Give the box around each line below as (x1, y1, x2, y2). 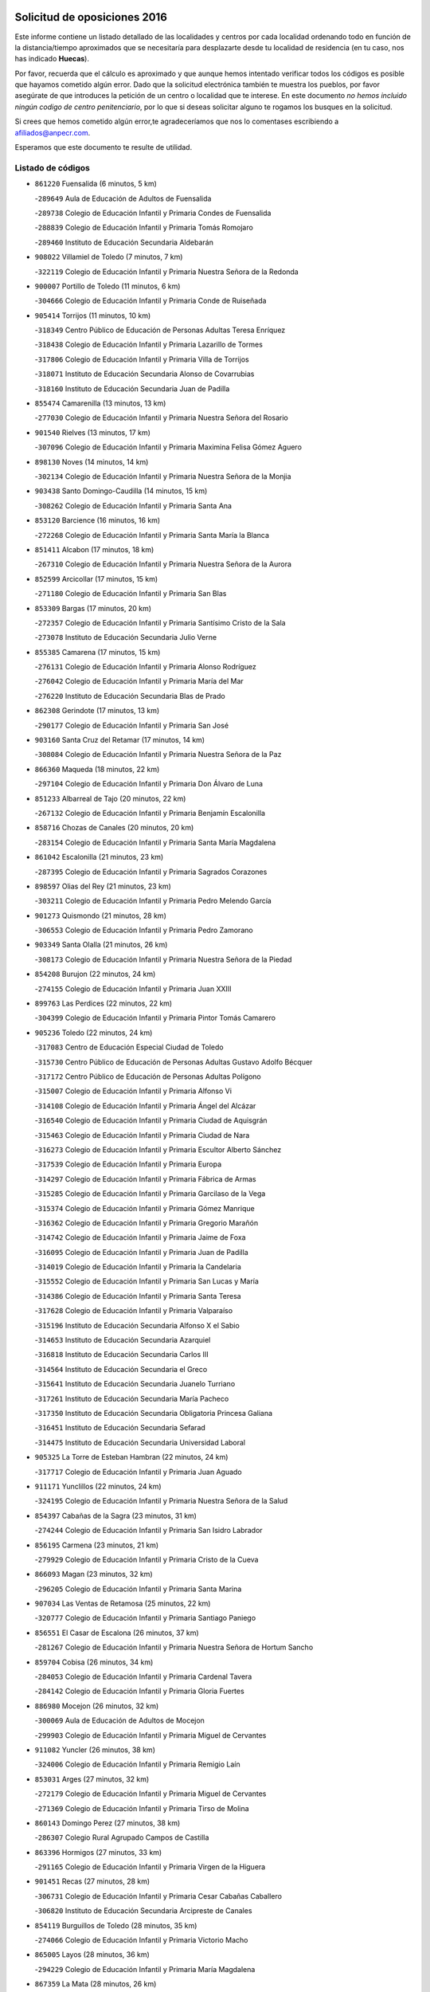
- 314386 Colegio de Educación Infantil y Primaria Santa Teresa (34, 1291, 242, 1300)
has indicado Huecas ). (14, 54, 89, 64)
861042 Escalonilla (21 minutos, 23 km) (34, 853, 164, 862)
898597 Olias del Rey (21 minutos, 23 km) (34, 881, 171, 891)
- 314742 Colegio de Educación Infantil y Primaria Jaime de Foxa (34, 1233, 246, 1242)
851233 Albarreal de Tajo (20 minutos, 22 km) (34, 794, 186, 803)
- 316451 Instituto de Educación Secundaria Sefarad (34, 1423, 206, 1433)
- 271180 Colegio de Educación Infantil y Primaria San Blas (34, 589, 227, 598)
